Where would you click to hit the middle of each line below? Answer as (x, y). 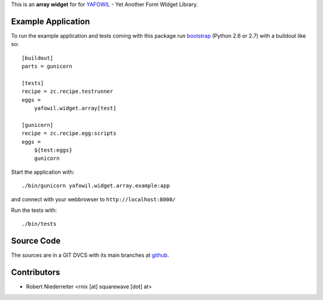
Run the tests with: (34, 210)
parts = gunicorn (47, 66)
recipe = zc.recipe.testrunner (68, 92)
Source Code (36, 241)
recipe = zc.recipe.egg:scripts (69, 134)
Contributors (36, 272)
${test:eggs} (53, 150)
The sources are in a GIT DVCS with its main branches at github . (90, 255)
